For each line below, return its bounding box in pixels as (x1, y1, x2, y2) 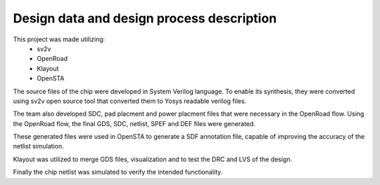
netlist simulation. (13, 142, 64, 151)
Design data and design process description (13, 11, 277, 26)
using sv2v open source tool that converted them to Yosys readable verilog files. (13, 97, 247, 105)
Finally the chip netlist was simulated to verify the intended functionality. (13, 168, 223, 177)
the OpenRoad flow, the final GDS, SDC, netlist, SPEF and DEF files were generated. (13, 119, 256, 128)
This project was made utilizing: (13, 35, 106, 43)
